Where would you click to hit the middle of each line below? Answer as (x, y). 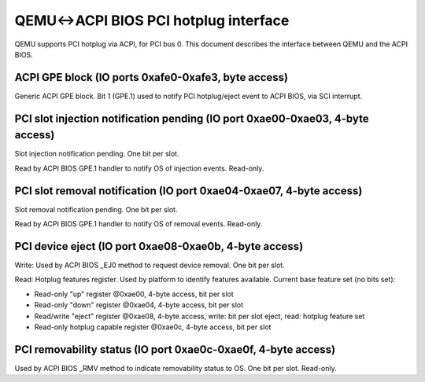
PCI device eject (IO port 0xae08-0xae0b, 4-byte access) (159, 246)
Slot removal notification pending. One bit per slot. (96, 209)
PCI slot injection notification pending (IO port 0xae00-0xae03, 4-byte (192, 118)
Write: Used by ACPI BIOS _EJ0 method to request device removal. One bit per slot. (150, 265)
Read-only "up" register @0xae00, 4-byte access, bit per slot (134, 294)
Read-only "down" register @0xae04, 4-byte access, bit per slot (139, 305)
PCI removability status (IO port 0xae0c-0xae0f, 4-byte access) (175, 349)
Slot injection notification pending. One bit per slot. (97, 154)
